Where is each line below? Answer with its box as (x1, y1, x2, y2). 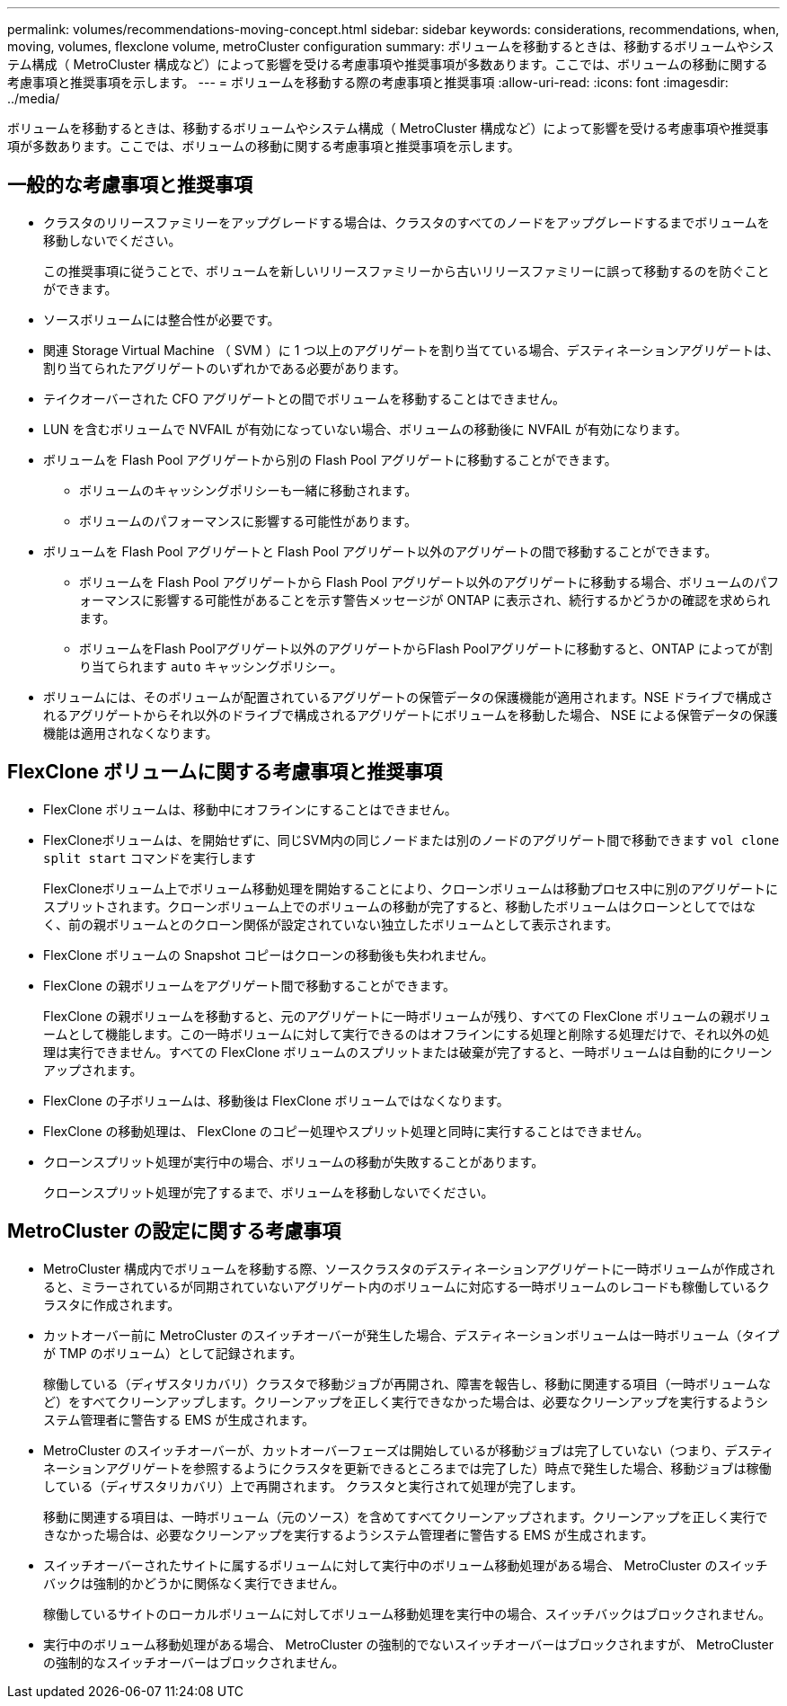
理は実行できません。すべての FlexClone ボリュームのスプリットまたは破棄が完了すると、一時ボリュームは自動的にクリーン (43, 1044, 773, 1060)
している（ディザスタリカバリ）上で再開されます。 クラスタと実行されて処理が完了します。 (43, 1478, 583, 1494)
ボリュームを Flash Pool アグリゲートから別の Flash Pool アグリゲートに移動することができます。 (43, 451, 617, 467)
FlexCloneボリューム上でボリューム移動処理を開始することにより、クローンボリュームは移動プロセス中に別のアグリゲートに (43, 880, 779, 896)
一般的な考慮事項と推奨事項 (7, 173, 252, 197)
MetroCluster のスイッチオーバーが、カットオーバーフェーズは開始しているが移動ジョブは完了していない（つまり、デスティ (43, 1442, 774, 1458)
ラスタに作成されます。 (43, 1296, 181, 1312)
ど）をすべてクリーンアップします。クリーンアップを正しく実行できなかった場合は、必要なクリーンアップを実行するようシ (43, 1393, 768, 1409)
